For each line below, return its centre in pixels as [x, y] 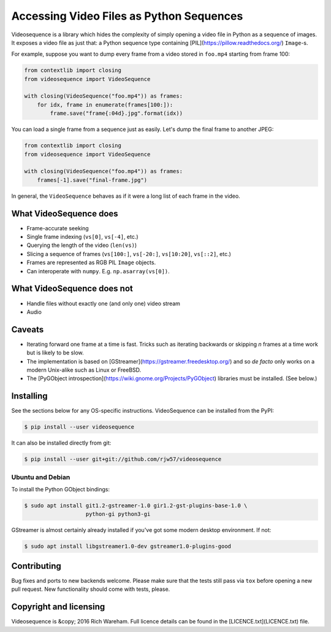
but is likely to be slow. [55, 353]
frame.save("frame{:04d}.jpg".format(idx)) [116, 113]
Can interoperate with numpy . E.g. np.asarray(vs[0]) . [98, 271]
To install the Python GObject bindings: [61, 489]
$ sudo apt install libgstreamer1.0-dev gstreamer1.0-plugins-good [128, 546]
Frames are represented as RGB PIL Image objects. [91, 263]
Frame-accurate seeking [58, 228]
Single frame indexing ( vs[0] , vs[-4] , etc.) [82, 237]
